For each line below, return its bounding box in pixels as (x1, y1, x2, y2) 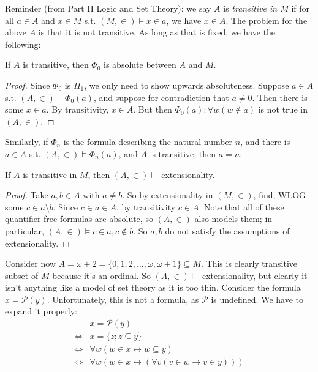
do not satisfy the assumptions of (165, 224, 290, 237)
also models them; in (194, 212, 273, 225)
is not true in (258, 103, 308, 116)
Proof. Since (5, 78, 50, 91)
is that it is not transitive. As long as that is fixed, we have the (38, 26, 276, 39)
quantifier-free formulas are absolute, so (5, 212, 153, 225)
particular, (5, 224, 44, 237)
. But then (133, 103, 172, 116)
